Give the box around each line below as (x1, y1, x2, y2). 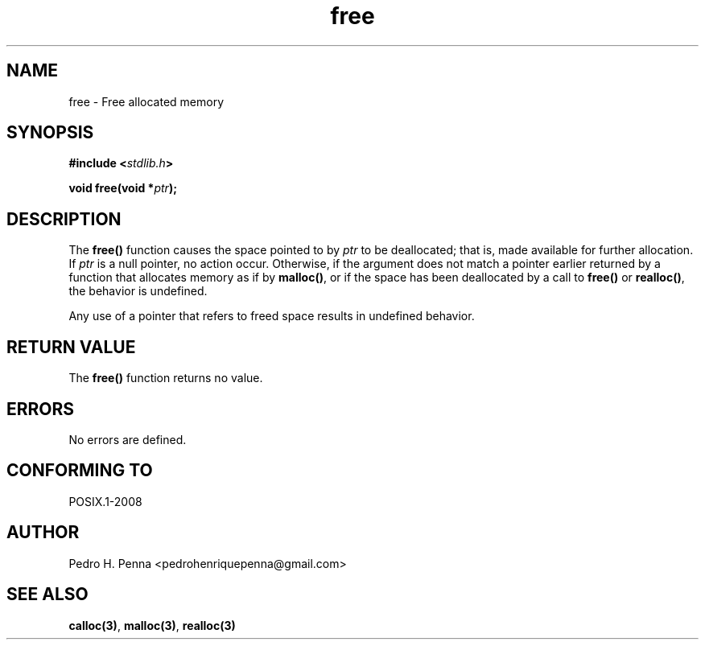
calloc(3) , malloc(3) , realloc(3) (68, 618, 236, 632)
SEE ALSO (6, 584, 89, 605)
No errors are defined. (68, 432, 187, 446)
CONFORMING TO (6, 460, 153, 481)
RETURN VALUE (6, 336, 136, 357)
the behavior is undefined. (68, 284, 208, 298)
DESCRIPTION (6, 208, 122, 229)
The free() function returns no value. (68, 371, 263, 385)
